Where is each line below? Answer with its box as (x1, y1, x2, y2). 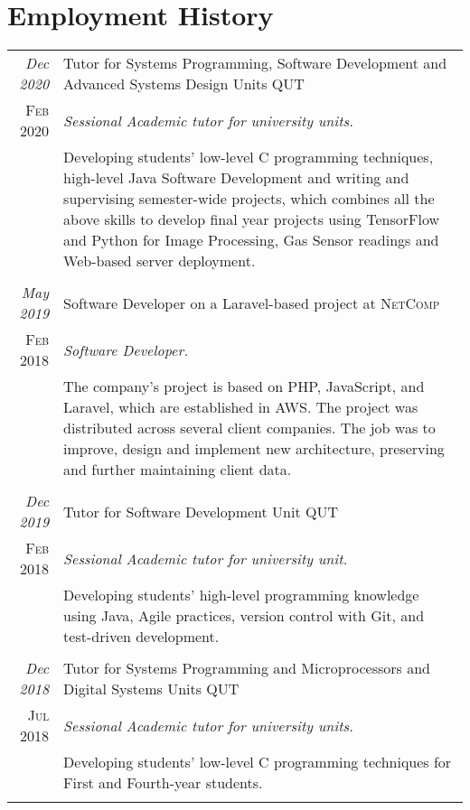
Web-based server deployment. (63, 250, 256, 272)
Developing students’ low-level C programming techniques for (63, 751, 452, 773)
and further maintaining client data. (63, 459, 292, 480)
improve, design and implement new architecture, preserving (63, 438, 445, 460)
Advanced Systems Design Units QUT (63, 73, 305, 95)
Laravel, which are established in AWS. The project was (63, 396, 418, 418)
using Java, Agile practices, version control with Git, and (63, 605, 425, 627)
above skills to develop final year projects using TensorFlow (63, 209, 439, 230)
